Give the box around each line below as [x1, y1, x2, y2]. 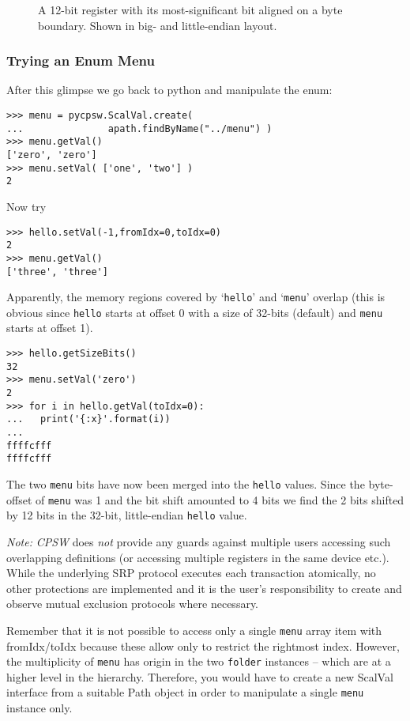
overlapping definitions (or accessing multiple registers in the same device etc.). [6, 549, 389, 565]
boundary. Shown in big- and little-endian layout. [38, 17, 277, 33]
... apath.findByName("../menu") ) [6, 123, 273, 134]
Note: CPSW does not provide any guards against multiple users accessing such [6, 533, 391, 549]
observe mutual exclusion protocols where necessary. [6, 595, 259, 612]
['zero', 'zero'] [6, 149, 97, 160]
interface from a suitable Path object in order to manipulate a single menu [6, 684, 364, 700]
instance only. [6, 700, 73, 716]
